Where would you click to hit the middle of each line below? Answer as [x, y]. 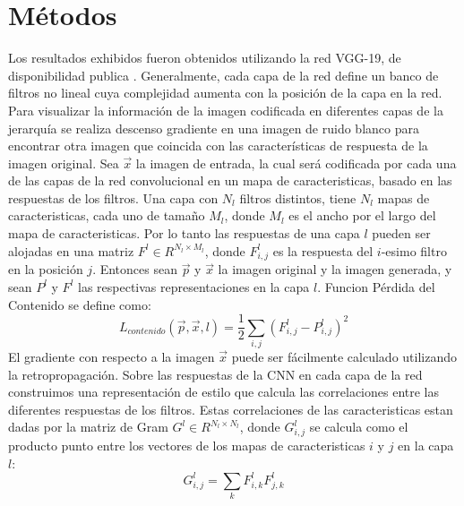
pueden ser [401, 233]
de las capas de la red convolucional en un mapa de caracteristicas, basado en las [230, 180]
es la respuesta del [323, 250]
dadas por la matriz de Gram [88, 427]
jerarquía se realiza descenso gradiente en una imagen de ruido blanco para [214, 128]
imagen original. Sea [64, 163]
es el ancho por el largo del [362, 215]
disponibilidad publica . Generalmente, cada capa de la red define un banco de [223, 75]
